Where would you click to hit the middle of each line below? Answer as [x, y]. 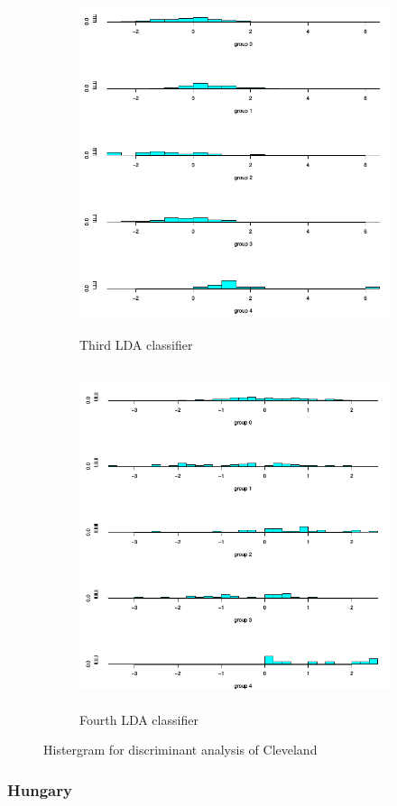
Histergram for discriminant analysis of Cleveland [180, 750]
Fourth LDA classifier [139, 719]
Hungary [40, 789]
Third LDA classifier [136, 344]
